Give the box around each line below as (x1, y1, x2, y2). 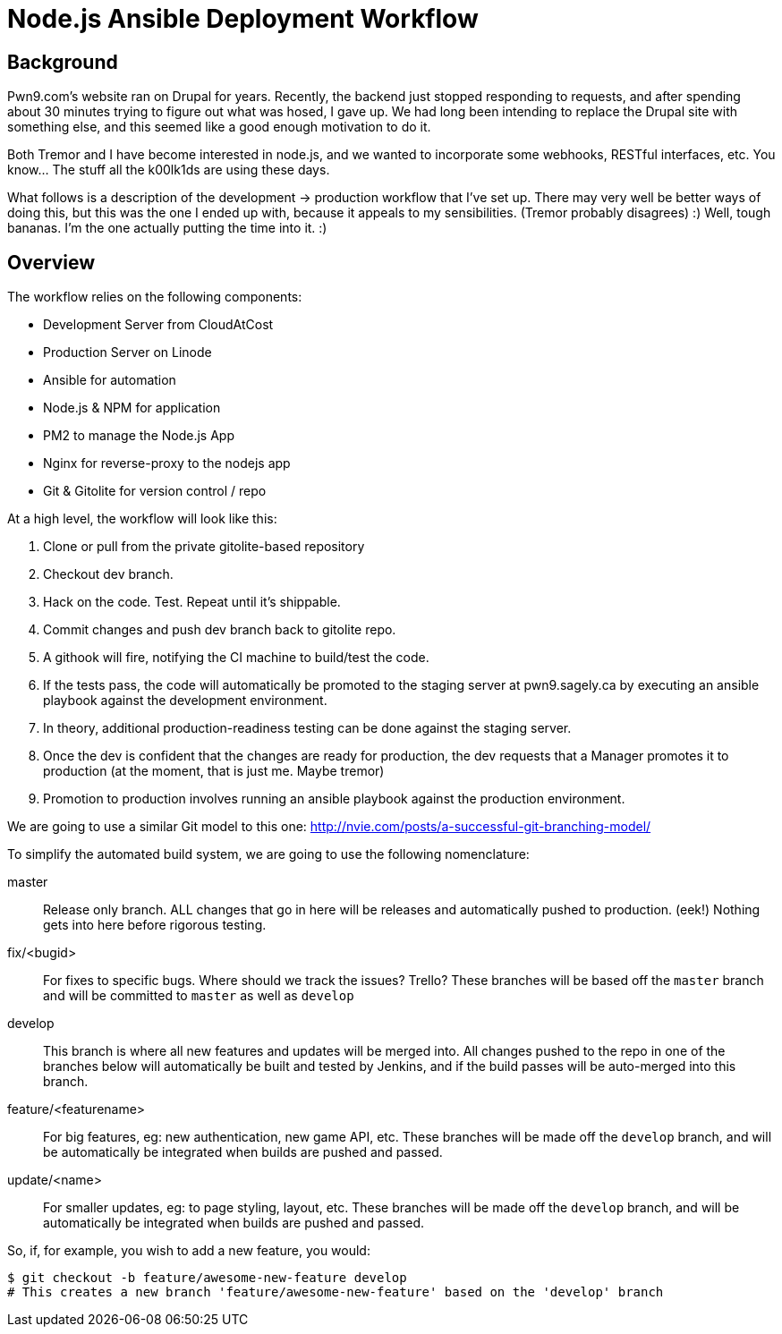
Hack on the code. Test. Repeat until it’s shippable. (43, 594, 341, 610)
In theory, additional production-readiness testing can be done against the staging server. (43, 720, 572, 736)
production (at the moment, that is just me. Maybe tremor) (43, 763, 385, 779)
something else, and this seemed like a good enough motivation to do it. (7, 119, 431, 135)
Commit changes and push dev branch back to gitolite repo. (43, 622, 396, 638)
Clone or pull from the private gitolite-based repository (43, 539, 365, 555)
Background (7, 50, 118, 73)
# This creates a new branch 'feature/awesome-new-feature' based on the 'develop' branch (7, 1285, 664, 1300)
